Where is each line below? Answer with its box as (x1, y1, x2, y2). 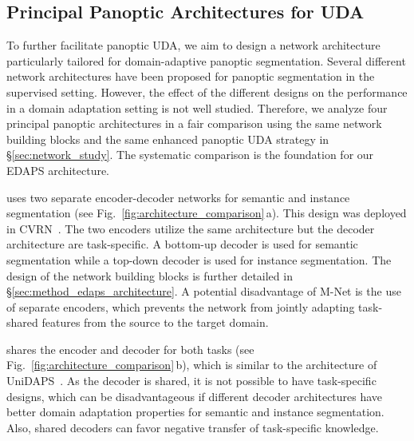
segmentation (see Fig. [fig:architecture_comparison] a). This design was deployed (6, 205, 407, 221)
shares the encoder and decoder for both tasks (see (6, 340, 254, 357)
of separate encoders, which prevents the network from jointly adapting (6, 298, 355, 315)
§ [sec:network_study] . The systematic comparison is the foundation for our (6, 146, 374, 163)
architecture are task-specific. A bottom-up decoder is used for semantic (6, 236, 358, 252)
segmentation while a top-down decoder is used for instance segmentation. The (6, 251, 392, 268)
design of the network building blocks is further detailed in (6, 267, 293, 284)
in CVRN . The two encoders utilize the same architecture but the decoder (6, 220, 375, 236)
